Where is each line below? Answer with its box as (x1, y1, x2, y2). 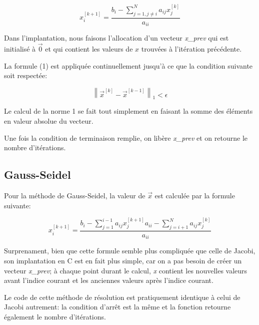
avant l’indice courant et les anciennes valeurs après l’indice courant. (4, 275, 213, 285)
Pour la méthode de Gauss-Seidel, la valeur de (4, 190, 145, 201)
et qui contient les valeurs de (45, 43, 133, 54)
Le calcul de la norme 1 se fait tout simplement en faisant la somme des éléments (4, 106, 253, 116)
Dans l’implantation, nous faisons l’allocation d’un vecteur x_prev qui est (4, 33, 229, 43)
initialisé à (4, 43, 36, 54)
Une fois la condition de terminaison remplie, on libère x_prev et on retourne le (4, 132, 247, 143)
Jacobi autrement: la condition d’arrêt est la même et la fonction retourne (4, 301, 231, 312)
